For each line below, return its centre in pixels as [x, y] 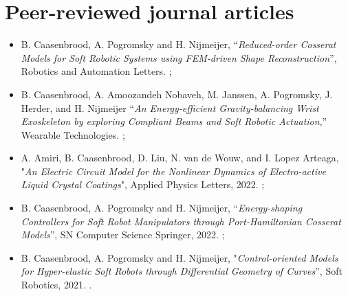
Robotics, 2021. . [56, 285]
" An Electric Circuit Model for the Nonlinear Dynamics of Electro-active [173, 171]
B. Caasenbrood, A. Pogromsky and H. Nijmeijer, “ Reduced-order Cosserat [178, 44]
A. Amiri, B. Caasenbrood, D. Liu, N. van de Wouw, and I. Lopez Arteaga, [180, 158]
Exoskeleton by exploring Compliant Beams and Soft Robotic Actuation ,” [174, 121]
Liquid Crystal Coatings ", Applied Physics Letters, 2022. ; [143, 184]
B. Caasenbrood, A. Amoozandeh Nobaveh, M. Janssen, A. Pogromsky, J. [177, 94]
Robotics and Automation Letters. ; [96, 71]
